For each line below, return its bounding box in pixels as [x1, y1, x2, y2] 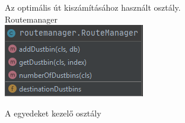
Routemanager [5, 12, 58, 25]
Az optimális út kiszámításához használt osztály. [5, 1, 181, 13]
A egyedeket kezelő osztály [5, 106, 101, 119]
